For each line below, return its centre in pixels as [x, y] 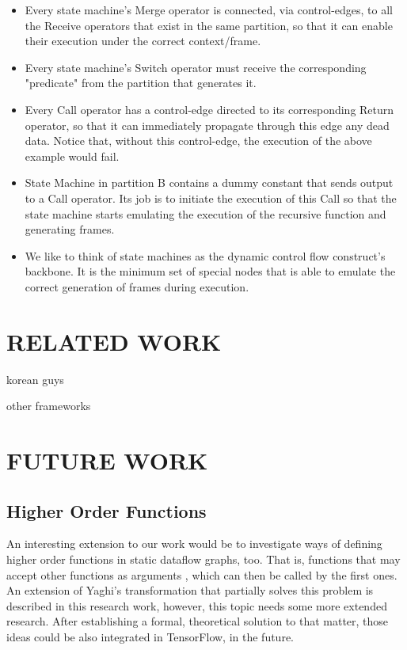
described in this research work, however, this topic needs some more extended [197, 605]
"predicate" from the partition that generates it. [141, 83]
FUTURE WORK [107, 460]
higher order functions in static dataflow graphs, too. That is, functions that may [203, 559]
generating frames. [70, 229]
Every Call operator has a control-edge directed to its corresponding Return [209, 109]
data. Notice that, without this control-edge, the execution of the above [198, 141]
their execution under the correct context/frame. [143, 41]
